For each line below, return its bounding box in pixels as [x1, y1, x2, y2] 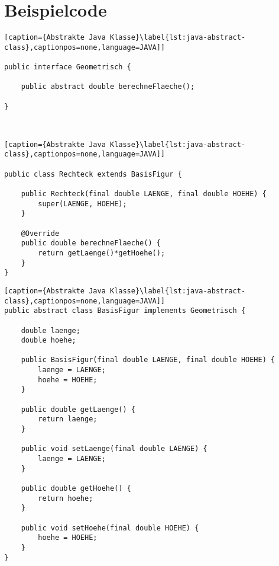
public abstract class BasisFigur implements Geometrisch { [4, 306, 246, 315]
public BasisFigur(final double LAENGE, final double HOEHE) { [21, 356, 275, 364]
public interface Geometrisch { [4, 63, 131, 72]
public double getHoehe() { [21, 484, 131, 493]
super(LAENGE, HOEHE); [38, 199, 127, 208]
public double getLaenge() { [21, 405, 135, 414]
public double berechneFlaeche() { [21, 239, 161, 248]
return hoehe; [38, 494, 93, 503]
